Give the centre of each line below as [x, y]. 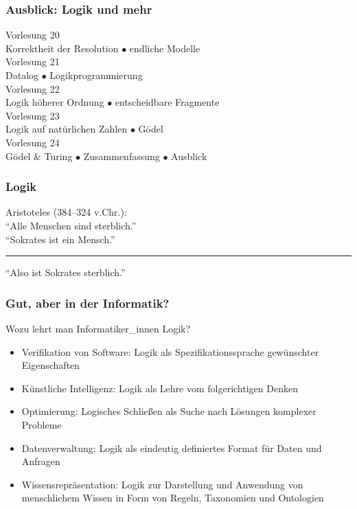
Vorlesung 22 [33, 88]
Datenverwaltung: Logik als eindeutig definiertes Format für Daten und [172, 448]
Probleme [42, 424]
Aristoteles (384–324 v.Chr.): [66, 212]
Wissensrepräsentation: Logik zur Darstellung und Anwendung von [162, 484]
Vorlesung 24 [33, 142]
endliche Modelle [165, 48]
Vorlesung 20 [33, 35]
